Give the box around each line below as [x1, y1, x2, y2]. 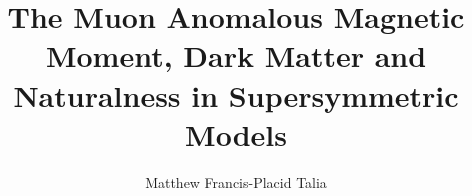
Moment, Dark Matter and [45, 35, 427, 76]
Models [185, 113, 287, 154]
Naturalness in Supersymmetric [13, 74, 459, 115]
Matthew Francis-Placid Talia [145, 171, 327, 192]
